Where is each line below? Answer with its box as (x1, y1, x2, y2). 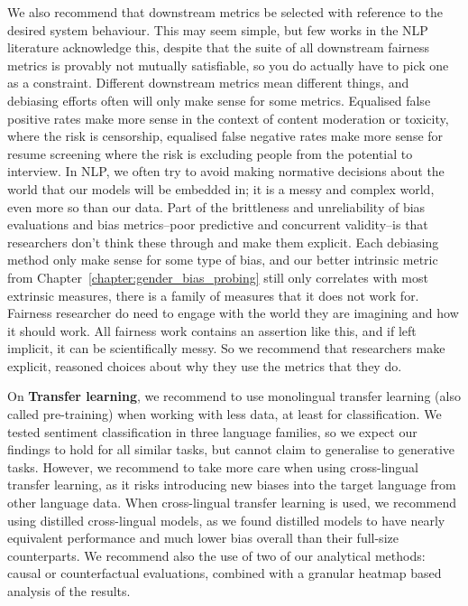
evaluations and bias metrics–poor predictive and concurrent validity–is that (7, 215, 428, 234)
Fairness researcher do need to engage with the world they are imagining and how (7, 303, 459, 322)
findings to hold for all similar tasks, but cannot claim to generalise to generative (7, 440, 454, 459)
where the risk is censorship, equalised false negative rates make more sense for (7, 126, 444, 145)
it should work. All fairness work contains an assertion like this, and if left (7, 321, 417, 340)
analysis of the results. (7, 582, 131, 600)
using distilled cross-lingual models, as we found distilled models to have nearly (7, 510, 445, 529)
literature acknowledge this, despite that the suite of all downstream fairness (7, 38, 430, 57)
